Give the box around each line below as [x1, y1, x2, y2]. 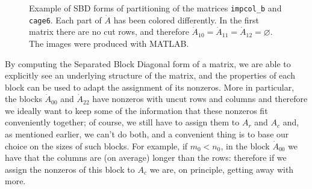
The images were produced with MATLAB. [29, 37, 189, 49]
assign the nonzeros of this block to [5, 163, 135, 175]
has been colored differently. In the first [113, 13, 260, 26]
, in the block [220, 139, 270, 152]
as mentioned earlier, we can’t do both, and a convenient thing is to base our [5, 128, 289, 140]
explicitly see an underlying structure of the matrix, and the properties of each [5, 69, 295, 82]
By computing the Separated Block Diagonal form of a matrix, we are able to [5, 57, 291, 70]
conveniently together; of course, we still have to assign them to [5, 116, 240, 128]
